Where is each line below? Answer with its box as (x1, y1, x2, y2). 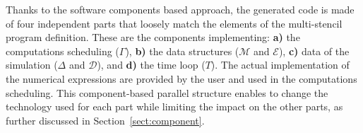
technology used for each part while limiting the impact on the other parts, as (6, 99, 343, 114)
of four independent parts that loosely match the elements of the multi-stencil (6, 16, 343, 30)
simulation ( (6, 57, 58, 72)
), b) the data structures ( (125, 43, 239, 58)
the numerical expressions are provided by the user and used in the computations (6, 71, 357, 86)
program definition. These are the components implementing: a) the (6, 30, 300, 45)
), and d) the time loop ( (97, 57, 206, 72)
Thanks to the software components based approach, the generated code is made (6, 2, 355, 16)
